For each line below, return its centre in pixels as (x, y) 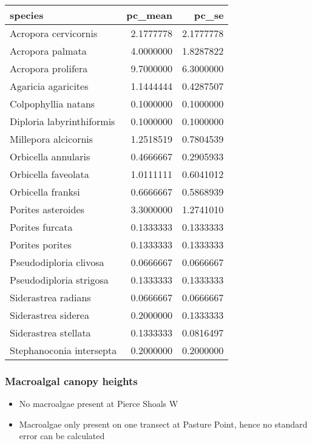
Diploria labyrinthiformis (63, 121)
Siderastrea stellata (50, 333)
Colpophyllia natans (53, 104)
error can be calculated (62, 436)
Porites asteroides (47, 209)
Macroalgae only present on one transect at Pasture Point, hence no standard (163, 424)
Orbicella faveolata (49, 174)
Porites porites (41, 244)
